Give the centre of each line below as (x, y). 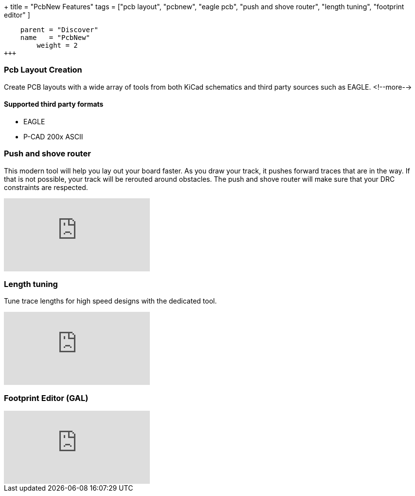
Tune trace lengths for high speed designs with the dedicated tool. (110, 301)
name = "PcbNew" (55, 38)
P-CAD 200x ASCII (53, 136)
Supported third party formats (54, 104)
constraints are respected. (46, 187)
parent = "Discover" (59, 30)
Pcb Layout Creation (43, 70)
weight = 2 (57, 45)
